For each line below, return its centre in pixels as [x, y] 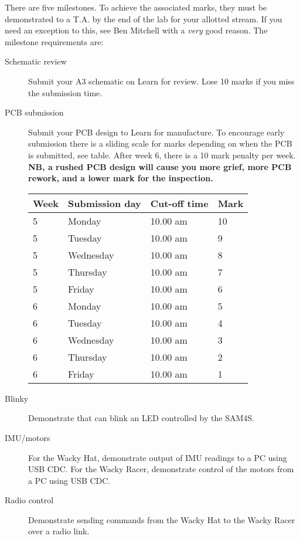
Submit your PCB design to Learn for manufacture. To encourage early [156, 132]
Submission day [105, 203]
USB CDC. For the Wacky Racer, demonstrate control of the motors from [161, 469]
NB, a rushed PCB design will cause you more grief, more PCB [160, 166]
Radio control [29, 500]
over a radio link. [59, 531]
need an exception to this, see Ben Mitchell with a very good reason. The [136, 30]
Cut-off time [179, 203]
